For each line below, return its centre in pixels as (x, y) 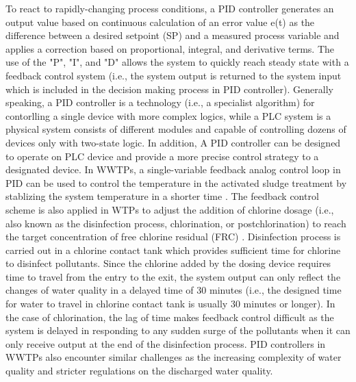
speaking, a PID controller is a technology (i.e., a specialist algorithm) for (160, 102)
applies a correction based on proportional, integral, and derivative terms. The (170, 48)
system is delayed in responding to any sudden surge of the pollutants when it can (178, 330)
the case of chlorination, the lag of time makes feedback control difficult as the (170, 317)
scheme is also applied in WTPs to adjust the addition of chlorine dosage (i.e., (170, 209)
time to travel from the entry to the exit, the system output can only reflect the (173, 276)
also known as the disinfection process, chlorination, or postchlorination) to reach (176, 223)
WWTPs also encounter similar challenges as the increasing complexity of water (174, 357)
